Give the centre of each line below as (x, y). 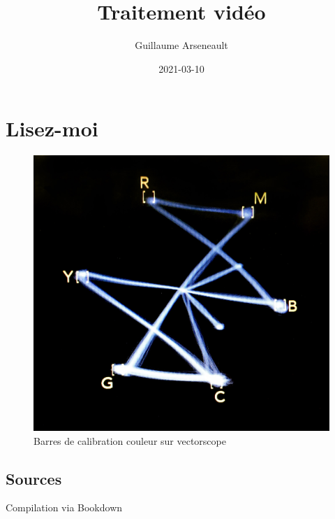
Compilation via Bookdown (64, 507)
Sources (34, 478)
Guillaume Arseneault (181, 45)
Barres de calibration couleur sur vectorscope (130, 440)
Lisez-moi (52, 128)
